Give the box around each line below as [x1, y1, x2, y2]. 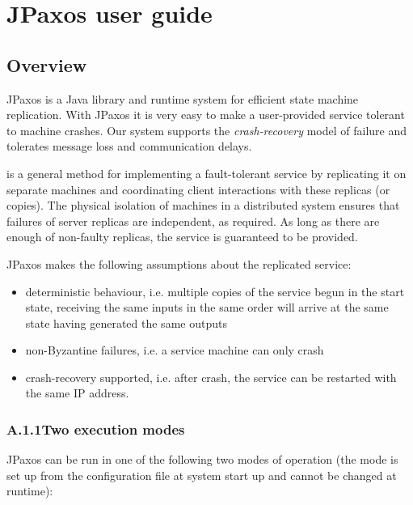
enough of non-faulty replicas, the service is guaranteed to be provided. [6, 228, 358, 245]
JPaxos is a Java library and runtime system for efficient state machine [6, 90, 359, 107]
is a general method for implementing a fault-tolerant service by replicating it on [6, 164, 407, 181]
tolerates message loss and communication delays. [6, 138, 252, 155]
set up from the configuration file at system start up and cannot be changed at [6, 466, 397, 483]
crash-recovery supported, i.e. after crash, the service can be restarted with [25, 368, 397, 385]
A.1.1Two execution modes [6, 419, 185, 439]
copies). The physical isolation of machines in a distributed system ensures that [6, 197, 400, 214]
